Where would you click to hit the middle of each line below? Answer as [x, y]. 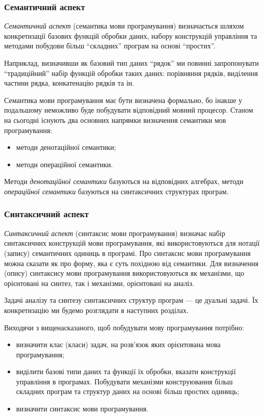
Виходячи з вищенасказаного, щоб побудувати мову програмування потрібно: [124, 327]
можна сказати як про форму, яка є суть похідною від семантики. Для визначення [131, 263]
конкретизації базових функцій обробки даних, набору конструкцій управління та [131, 35]
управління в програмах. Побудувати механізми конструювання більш [124, 381]
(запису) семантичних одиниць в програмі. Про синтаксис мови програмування [127, 253]
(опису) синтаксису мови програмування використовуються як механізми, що [124, 273]
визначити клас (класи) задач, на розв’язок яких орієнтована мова [118, 344]
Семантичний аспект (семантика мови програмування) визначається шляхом [124, 26]
